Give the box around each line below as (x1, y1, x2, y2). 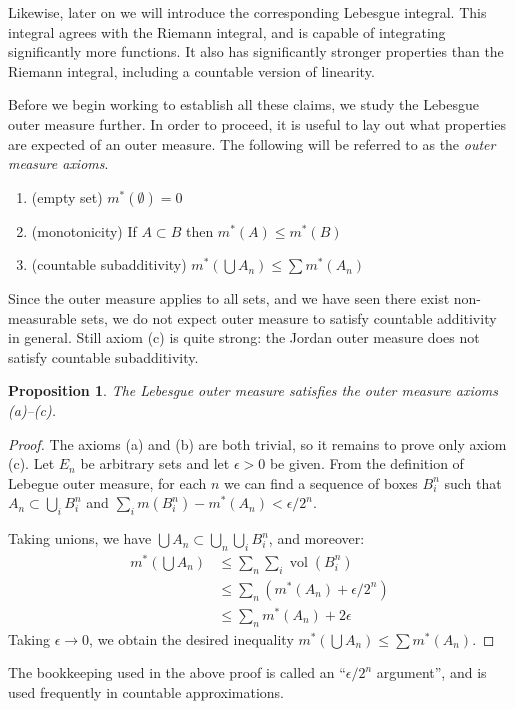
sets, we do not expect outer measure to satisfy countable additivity (81, 307, 497, 328)
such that (444, 472, 502, 493)
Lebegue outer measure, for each (8, 472, 207, 493)
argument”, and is (376, 662, 487, 683)
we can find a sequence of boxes (224, 472, 418, 493)
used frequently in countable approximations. (8, 681, 284, 702)
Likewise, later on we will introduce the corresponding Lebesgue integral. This (8, 2, 487, 22)
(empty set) (31, 186, 103, 207)
